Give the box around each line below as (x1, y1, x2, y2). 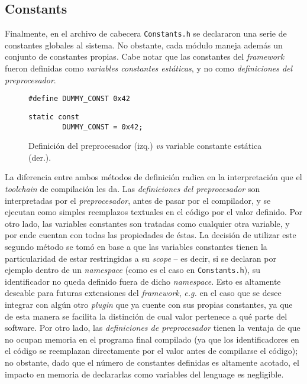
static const (28, 112, 79, 121)
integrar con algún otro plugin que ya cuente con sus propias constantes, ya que (5, 298, 293, 310)
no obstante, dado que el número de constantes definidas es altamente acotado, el (5, 356, 299, 368)
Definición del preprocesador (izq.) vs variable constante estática (28, 139, 262, 152)
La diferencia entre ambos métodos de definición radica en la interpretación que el (5, 171, 302, 183)
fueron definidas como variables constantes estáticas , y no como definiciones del (5, 62, 293, 74)
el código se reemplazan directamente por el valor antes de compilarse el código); (5, 344, 298, 357)
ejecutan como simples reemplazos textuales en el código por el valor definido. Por (5, 206, 303, 218)
